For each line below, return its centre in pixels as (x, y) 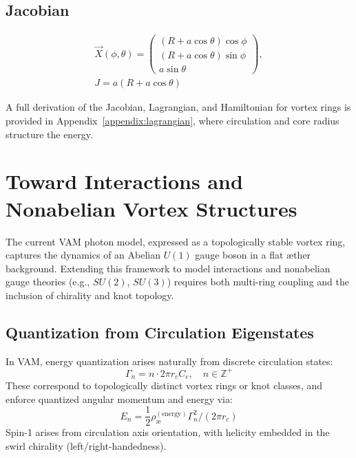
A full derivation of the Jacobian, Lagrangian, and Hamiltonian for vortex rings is (178, 107)
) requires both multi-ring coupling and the (258, 282)
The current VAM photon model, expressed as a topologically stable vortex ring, (176, 241)
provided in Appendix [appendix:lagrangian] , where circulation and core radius (172, 121)
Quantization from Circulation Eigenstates (160, 332)
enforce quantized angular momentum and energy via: (119, 399)
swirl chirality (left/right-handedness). (86, 446)
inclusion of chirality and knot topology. (90, 295)
